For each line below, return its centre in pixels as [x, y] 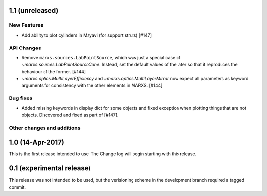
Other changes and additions [45, 128]
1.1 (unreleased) [34, 11]
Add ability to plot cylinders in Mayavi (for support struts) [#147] [87, 35]
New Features [26, 25]
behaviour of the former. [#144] [54, 71]
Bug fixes [21, 98]
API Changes [25, 48]
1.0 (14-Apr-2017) [37, 142]
